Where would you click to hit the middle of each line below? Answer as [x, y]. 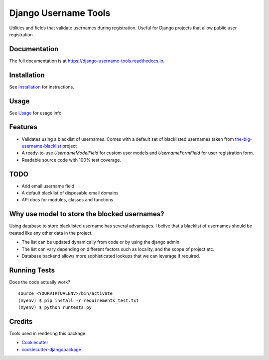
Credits [21, 321]
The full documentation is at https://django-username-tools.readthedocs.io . [87, 61]
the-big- [244, 139]
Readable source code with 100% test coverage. [71, 160]
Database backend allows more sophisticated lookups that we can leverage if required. [111, 256]
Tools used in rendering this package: [48, 333]
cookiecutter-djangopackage [52, 349]
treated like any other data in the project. [51, 233]
